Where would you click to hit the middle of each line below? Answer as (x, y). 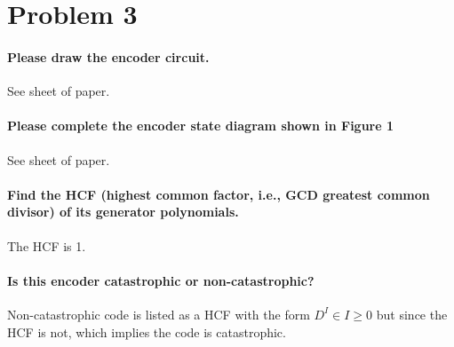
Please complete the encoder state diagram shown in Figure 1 (201, 126)
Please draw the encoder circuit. (108, 56)
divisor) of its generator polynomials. (123, 212)
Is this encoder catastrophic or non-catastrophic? (161, 280)
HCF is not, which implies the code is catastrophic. (147, 331)
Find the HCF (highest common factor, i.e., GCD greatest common (219, 194)
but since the (412, 314)
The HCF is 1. (47, 245)
